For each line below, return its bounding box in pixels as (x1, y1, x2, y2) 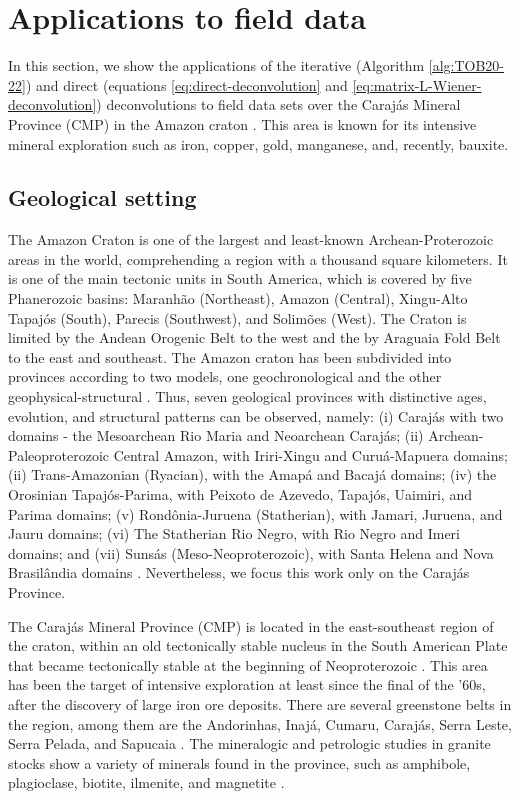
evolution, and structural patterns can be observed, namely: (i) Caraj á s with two (8, 405, 504, 426)
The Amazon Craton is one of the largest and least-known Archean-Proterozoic (8, 229, 494, 250)
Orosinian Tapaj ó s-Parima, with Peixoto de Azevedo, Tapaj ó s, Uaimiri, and (8, 484, 472, 505)
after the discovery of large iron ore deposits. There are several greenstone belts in (8, 693, 512, 714)
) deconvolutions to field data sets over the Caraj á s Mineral (96, 94, 461, 115)
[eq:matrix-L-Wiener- (352, 74, 482, 95)
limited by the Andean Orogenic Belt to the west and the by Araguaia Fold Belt (8, 327, 501, 348)
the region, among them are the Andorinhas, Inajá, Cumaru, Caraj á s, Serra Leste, (8, 713, 512, 734)
